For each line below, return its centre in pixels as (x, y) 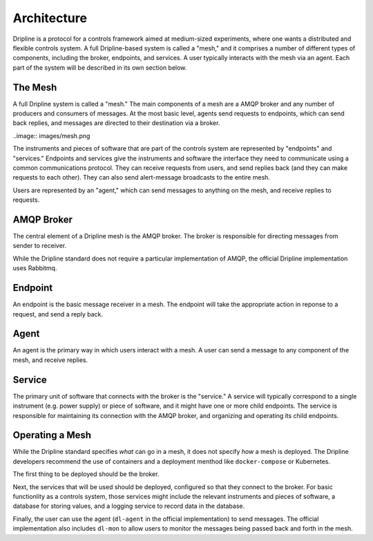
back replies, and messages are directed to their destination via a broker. (116, 123)
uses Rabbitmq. (35, 268)
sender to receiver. (40, 246)
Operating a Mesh (52, 435)
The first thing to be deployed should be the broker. (86, 474)
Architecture (50, 18)
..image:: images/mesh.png (51, 135)
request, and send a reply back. (58, 314)
